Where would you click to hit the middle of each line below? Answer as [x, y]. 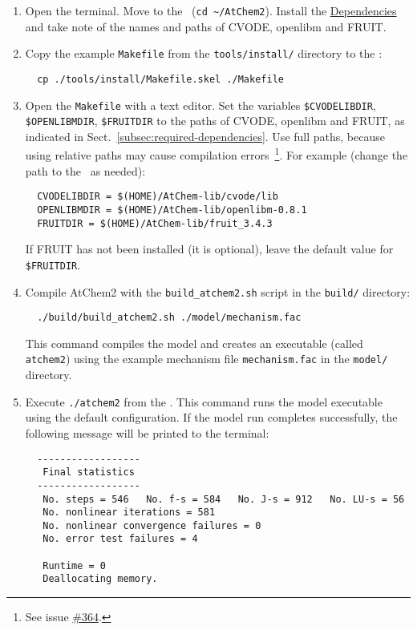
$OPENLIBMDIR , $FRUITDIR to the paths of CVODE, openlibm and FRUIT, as [215, 121]
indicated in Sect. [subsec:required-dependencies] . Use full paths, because [205, 136]
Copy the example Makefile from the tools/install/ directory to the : [204, 53]
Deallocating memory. [100, 579]
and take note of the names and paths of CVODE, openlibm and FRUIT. [206, 26]
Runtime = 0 [75, 565]
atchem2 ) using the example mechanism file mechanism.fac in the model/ [206, 359]
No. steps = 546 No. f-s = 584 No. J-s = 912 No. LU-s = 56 [224, 499]
